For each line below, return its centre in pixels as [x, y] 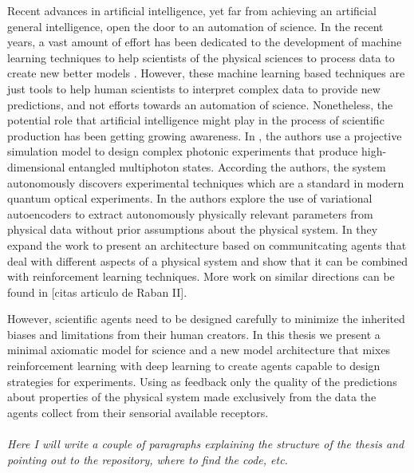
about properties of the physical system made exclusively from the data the [192, 397]
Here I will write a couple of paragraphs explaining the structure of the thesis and [206, 444]
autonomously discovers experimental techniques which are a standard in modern [206, 182]
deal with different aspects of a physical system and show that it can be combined [208, 260]
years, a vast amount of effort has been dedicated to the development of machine [205, 42]
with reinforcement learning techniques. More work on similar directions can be [201, 276]
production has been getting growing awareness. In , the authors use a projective [205, 135]
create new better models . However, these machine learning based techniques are [206, 73]
